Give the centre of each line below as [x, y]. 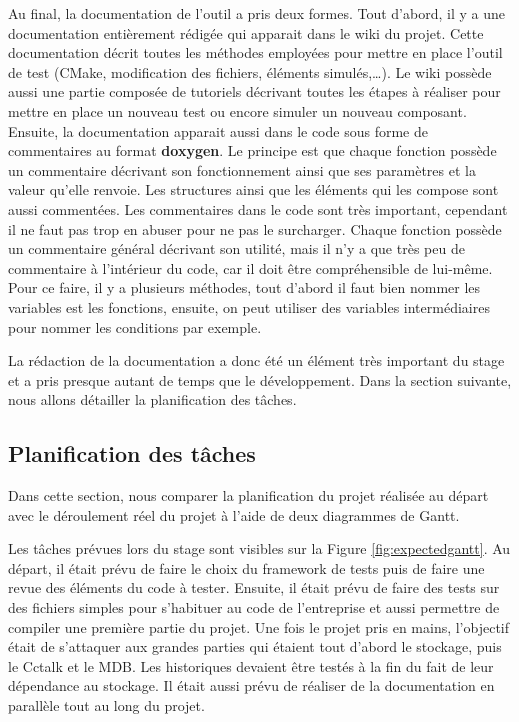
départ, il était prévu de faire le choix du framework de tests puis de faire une [246, 567]
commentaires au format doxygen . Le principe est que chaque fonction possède [252, 150]
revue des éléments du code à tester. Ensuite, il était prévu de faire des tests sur [254, 587]
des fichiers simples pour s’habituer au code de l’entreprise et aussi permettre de [254, 607]
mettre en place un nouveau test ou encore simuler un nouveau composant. [237, 110]
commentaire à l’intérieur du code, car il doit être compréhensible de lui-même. [250, 267]
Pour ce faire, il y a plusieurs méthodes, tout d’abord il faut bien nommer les [244, 287]
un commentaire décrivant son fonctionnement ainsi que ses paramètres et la [242, 169]
